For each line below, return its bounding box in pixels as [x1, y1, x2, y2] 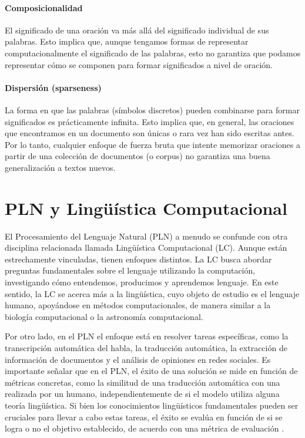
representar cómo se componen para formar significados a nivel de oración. [5, 58, 273, 70]
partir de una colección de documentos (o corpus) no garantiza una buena [5, 150, 270, 162]
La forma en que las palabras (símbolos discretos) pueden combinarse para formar [5, 103, 300, 116]
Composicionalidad [5, 1, 83, 14]
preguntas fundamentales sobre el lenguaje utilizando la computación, [5, 264, 256, 277]
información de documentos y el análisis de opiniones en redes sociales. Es [5, 353, 271, 365]
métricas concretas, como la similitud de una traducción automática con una [5, 376, 280, 388]
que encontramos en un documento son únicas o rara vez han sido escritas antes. [5, 127, 294, 139]
